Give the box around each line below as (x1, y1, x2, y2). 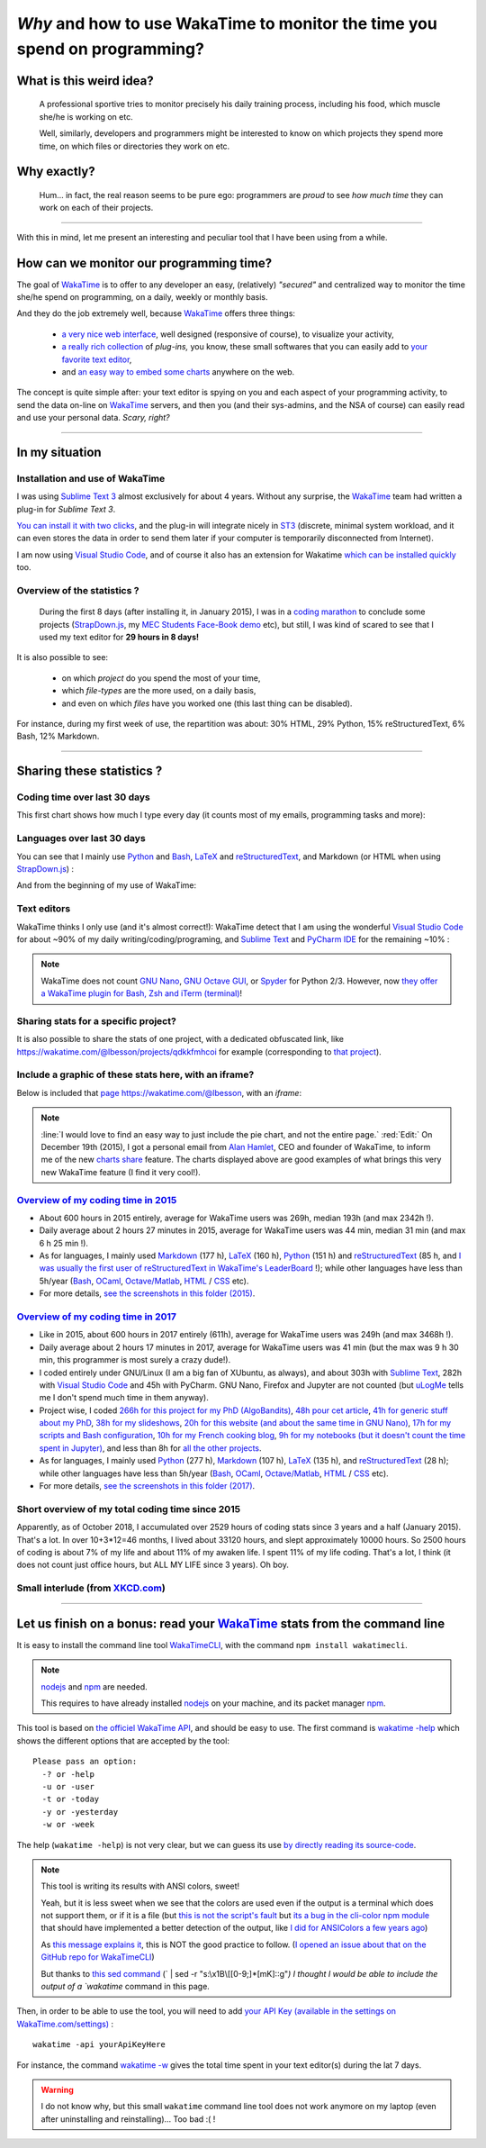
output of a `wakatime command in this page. (40, 1981, 211, 1992)
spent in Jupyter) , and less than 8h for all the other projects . (39, 1442, 262, 1454)
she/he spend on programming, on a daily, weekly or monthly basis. (16, 292, 269, 303)
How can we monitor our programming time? (16, 255, 273, 270)
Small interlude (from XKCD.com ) (16, 1582, 166, 1594)
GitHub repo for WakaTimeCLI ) (40, 1952, 155, 1962)
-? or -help (41, 1769, 94, 1779)
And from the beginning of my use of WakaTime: (16, 880, 197, 891)
